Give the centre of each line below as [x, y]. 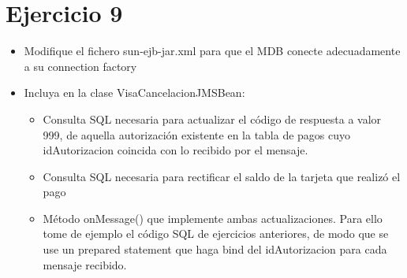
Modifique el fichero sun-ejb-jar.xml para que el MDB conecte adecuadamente [212, 51]
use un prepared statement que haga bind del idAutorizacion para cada [215, 249]
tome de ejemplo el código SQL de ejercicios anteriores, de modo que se [216, 234]
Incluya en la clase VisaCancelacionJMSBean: [134, 93]
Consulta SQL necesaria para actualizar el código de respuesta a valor [212, 119]
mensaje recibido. [85, 264]
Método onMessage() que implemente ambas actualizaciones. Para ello [213, 218]
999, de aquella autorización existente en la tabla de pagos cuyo [197, 134]
